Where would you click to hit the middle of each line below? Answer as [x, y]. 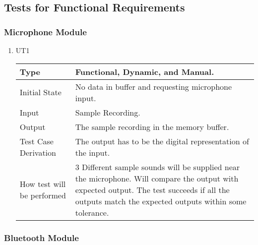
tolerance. [92, 212]
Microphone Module [45, 31]
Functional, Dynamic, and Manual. [145, 71]
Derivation [38, 152]
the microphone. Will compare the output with [157, 178]
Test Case [36, 141]
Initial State [40, 92]
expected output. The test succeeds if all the [152, 189]
